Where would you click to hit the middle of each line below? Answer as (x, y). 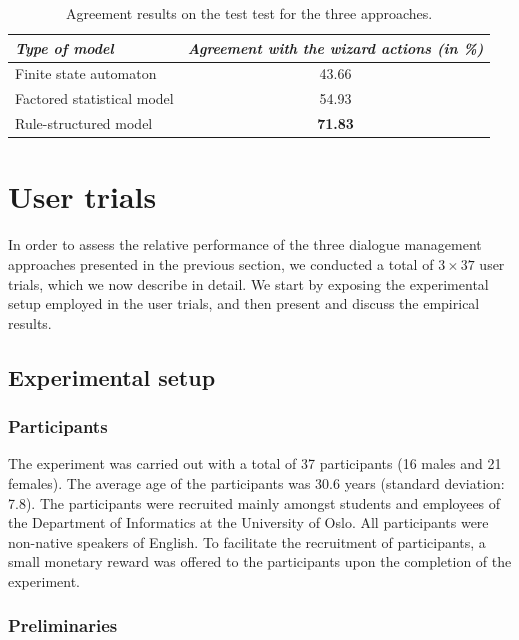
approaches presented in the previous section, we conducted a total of (221, 263)
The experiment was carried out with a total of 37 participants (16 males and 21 (255, 463)
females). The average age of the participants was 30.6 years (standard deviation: (256, 482)
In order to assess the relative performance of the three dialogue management (245, 244)
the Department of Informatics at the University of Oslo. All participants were (248, 522)
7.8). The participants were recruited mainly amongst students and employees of (254, 502)
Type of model (64, 47)
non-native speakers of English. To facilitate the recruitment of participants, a (247, 541)
